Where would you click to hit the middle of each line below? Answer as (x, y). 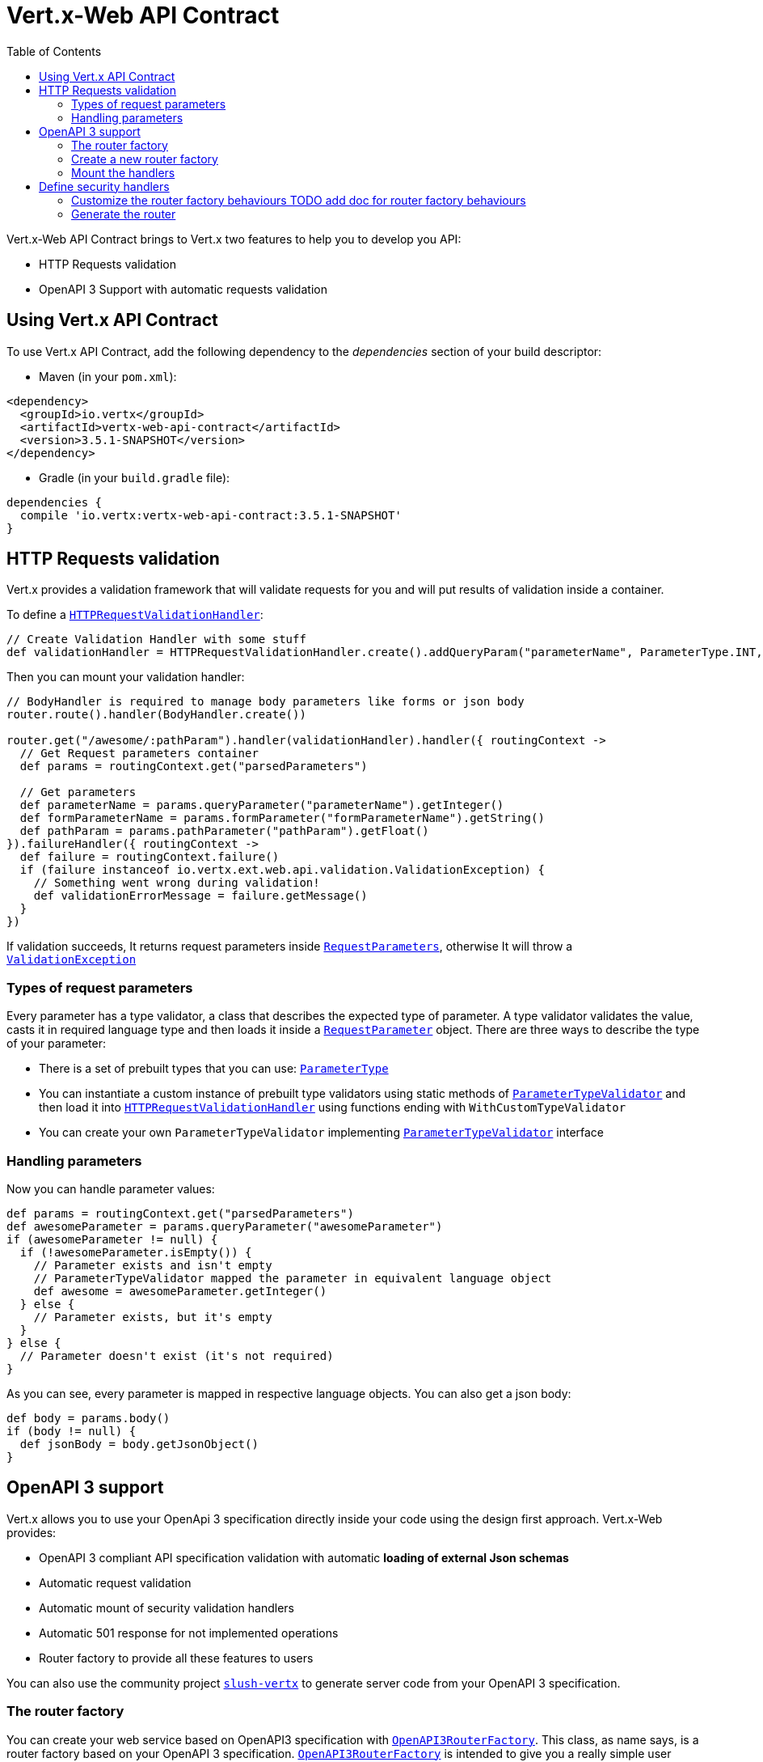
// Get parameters (78, 792)
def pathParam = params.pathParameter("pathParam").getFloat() (224, 831)
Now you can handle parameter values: (111, 1188)
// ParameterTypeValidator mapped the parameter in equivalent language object (293, 1278)
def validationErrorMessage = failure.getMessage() (200, 896)
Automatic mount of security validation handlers (167, 1607)
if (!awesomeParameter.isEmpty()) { (136, 1252)
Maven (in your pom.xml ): (108, 376)
